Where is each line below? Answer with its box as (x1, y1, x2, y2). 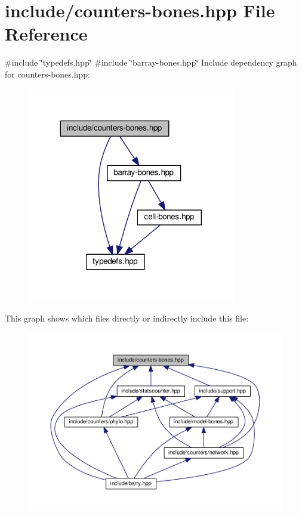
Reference (5, 21, 88, 46)
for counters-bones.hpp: (5, 67, 90, 80)
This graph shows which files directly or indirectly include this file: (5, 312, 249, 325)
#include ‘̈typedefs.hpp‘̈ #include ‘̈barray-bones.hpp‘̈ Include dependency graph (5, 56, 297, 69)
